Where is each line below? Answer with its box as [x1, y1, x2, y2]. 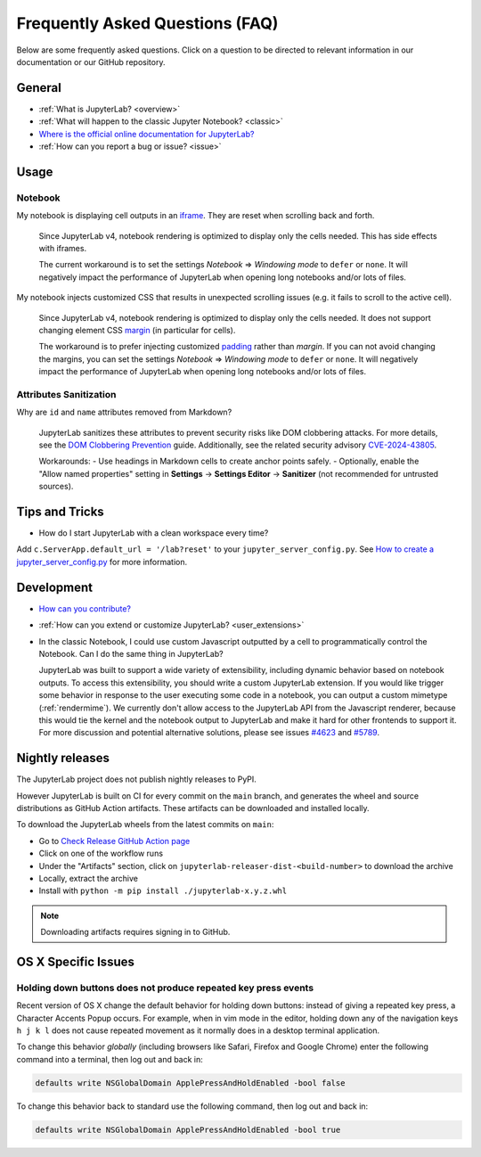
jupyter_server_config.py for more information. [16, 556, 188, 567]
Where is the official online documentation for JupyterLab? [38, 128, 255, 139]
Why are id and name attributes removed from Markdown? [16, 406, 232, 418]
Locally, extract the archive [38, 873, 138, 883]
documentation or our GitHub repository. [16, 56, 166, 67]
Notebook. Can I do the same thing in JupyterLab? [38, 648, 224, 659]
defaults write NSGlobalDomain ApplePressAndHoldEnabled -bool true [35, 1124, 341, 1135]
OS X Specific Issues [16, 954, 135, 969]
